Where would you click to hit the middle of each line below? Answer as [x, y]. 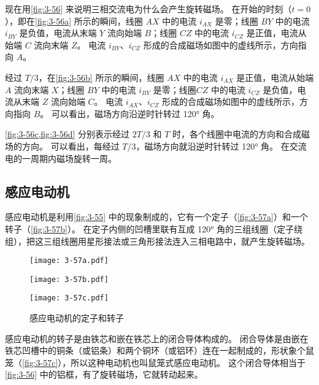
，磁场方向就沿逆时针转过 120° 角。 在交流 [221, 146]
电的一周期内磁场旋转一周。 [61, 158]
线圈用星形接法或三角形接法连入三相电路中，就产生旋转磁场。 [185, 241]
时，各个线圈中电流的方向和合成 [237, 134]
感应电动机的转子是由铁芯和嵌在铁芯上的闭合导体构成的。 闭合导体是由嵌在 [157, 338]
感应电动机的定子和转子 [77, 318]
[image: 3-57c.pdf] [69, 298]
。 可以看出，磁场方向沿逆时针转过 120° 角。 [130, 113]
